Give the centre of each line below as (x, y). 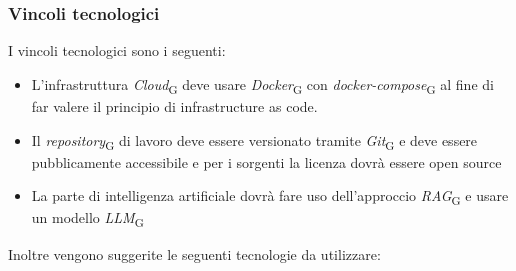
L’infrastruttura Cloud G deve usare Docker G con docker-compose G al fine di (262, 85)
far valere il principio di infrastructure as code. (174, 105)
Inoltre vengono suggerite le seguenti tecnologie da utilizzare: (194, 253)
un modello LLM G (87, 219)
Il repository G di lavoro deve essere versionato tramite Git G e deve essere (254, 141)
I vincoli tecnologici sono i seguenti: (117, 50)
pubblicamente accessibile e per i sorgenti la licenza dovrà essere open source (266, 161)
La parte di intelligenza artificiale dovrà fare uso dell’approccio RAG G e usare (270, 197)
